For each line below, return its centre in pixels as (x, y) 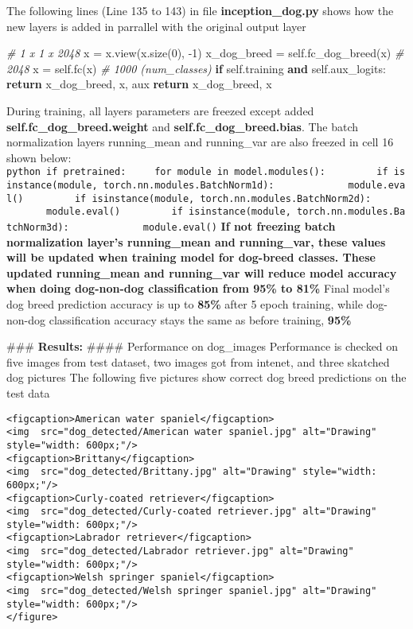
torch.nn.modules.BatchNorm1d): (189, 185)
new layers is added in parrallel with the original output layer (156, 26)
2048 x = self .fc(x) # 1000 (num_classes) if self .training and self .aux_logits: (196, 68)
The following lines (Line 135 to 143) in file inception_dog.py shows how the (200, 10)
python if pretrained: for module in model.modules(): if (197, 172)
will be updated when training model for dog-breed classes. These (191, 257)
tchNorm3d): (38, 227)
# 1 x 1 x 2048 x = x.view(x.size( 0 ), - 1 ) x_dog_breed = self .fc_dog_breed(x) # (205, 53)
